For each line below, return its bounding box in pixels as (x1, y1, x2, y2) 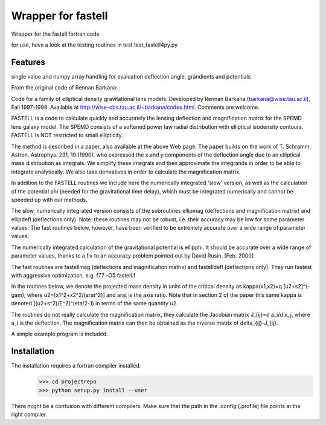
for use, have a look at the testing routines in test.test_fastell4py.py (11, 41, 178, 48)
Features (11, 57, 45, 67)
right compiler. (11, 411, 48, 418)
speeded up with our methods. (11, 196, 88, 203)
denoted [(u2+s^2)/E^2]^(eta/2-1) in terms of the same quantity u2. (11, 300, 178, 307)
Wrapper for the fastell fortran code (11, 30, 100, 37)
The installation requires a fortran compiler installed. (11, 362, 141, 369)
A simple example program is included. (11, 330, 108, 338)
